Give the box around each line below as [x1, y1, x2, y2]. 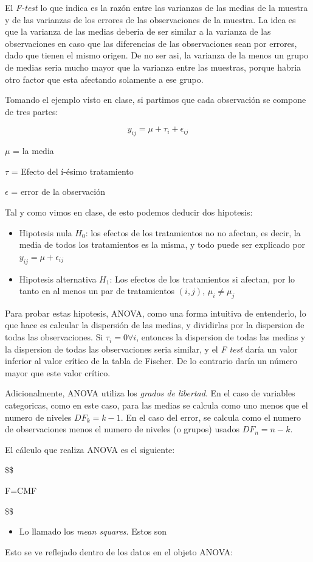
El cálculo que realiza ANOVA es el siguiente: [5, 443, 175, 455]
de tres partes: [5, 105, 58, 118]
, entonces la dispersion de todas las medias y [136, 331, 306, 343]
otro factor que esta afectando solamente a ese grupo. [5, 72, 204, 85]
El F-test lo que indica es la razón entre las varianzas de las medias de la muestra [5, 1, 308, 13]
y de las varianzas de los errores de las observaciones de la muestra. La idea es [5, 13, 296, 26]
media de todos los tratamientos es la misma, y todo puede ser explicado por [19, 238, 306, 251]
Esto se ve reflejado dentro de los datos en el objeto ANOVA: [5, 545, 233, 558]
